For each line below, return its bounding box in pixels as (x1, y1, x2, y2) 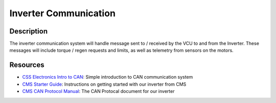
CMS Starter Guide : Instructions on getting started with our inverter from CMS (22, 81, 187, 87)
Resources (9, 61, 44, 70)
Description (9, 27, 48, 36)
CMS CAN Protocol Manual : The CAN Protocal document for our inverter (22, 88, 175, 94)
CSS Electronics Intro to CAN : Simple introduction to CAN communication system (22, 74, 193, 80)
